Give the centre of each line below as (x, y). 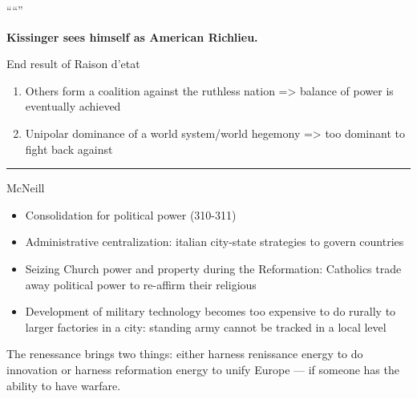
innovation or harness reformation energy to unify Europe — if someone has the (203, 369)
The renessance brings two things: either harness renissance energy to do (185, 354)
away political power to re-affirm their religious (141, 284)
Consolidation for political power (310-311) (131, 214)
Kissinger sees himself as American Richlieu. (132, 36)
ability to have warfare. (64, 385)
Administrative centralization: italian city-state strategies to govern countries (215, 242)
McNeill (26, 188)
